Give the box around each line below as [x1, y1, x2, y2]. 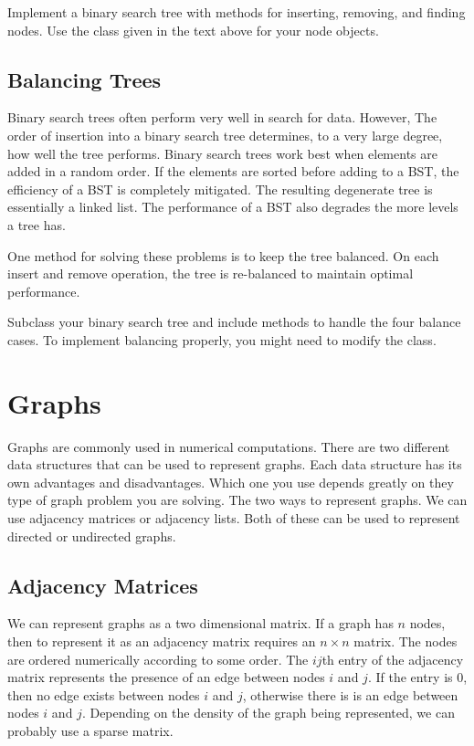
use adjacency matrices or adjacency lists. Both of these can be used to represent [7, 509, 460, 528]
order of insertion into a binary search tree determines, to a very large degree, [7, 125, 443, 144]
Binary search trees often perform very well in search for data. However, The [7, 108, 437, 127]
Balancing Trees [7, 65, 162, 93]
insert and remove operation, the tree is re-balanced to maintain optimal [7, 264, 414, 283]
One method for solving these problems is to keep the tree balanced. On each [7, 246, 439, 265]
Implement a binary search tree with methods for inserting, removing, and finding [7, 3, 466, 21]
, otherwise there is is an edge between [242, 685, 458, 704]
